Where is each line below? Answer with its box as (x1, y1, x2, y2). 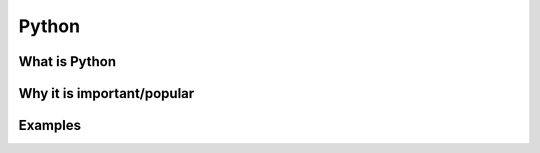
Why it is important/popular (18, 85, 195, 102)
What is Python (18, 53, 117, 70)
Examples (18, 117, 82, 134)
